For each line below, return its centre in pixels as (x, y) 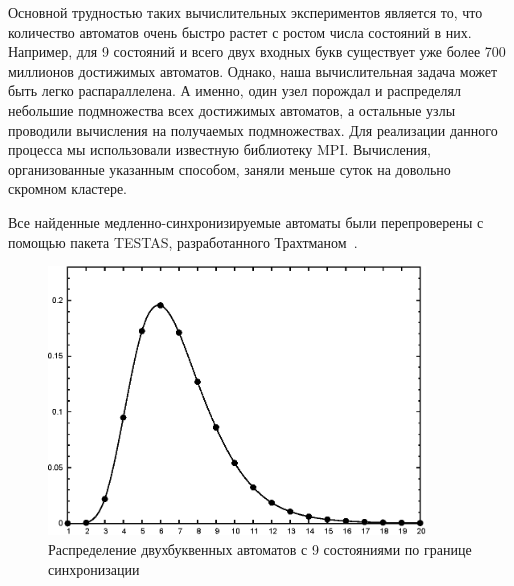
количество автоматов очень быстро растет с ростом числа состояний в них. (240, 31)
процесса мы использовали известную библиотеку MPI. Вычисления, (220, 149)
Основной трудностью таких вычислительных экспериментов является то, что (245, 12)
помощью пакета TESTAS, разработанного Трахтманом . (183, 241)
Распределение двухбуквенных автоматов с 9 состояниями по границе (260, 548)
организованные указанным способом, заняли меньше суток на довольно (229, 168)
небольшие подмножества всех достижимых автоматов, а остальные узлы (232, 109)
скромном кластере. (68, 188)
